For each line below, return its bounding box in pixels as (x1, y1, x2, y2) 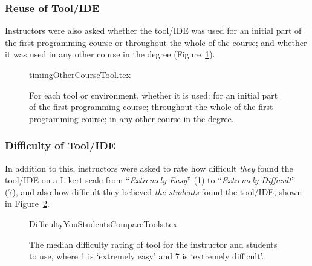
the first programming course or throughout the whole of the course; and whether (5, 36, 307, 48)
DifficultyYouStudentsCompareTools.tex (29, 217, 178, 230)
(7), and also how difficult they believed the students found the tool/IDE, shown (5, 185, 302, 198)
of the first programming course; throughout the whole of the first (29, 100, 273, 113)
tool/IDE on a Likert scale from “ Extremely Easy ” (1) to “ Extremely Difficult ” (5, 174, 296, 186)
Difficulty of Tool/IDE (5, 138, 116, 153)
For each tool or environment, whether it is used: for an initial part (29, 88, 278, 101)
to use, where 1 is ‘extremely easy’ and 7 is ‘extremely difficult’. (29, 250, 264, 262)
